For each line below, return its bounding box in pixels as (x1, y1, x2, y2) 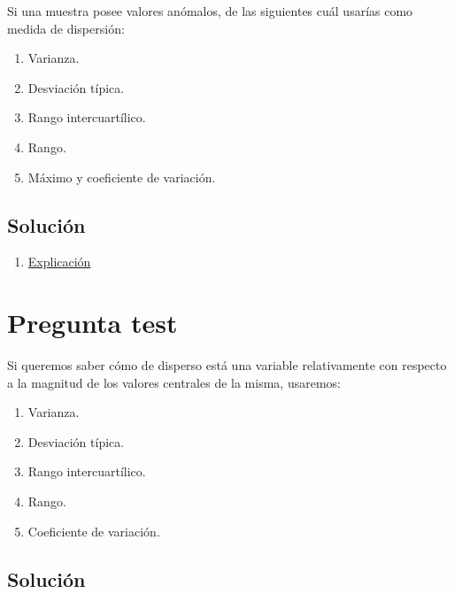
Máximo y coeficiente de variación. (27, 167, 216, 186)
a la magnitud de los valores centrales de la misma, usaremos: (7, 373, 341, 391)
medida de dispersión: (7, 19, 125, 37)
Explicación (27, 252, 91, 271)
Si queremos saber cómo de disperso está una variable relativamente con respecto (7, 356, 447, 374)
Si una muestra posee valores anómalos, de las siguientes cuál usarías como (7, 2, 413, 19)
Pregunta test (7, 305, 178, 341)
